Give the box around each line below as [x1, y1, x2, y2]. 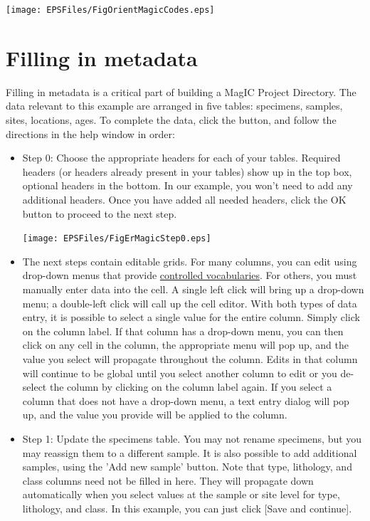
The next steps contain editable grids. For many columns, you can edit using [22, 253, 357, 268]
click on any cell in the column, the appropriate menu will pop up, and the [22, 337, 349, 352]
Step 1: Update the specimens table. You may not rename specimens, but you [22, 431, 362, 446]
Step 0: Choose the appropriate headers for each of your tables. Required [22, 150, 341, 165]
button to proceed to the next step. [22, 206, 177, 221]
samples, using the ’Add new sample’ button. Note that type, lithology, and [22, 459, 352, 474]
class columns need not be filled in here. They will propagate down [22, 473, 314, 488]
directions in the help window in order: [6, 126, 175, 141]
